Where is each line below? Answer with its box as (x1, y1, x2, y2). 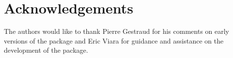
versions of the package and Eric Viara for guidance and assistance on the (4, 35, 224, 45)
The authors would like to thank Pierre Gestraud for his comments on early (4, 26, 230, 36)
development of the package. (4, 45, 88, 55)
